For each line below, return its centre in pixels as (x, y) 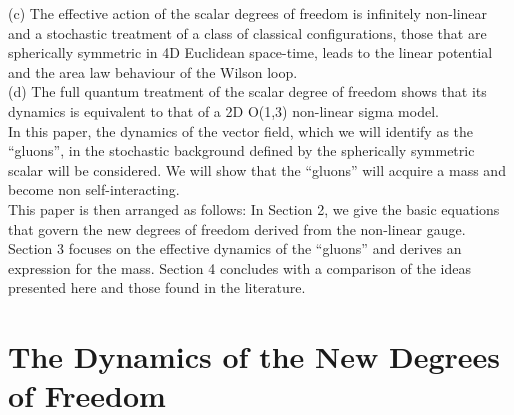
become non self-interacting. (94, 189)
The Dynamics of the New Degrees (254, 356)
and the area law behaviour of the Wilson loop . (153, 71)
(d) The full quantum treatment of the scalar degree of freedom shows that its (247, 91)
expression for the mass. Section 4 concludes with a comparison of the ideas (240, 267)
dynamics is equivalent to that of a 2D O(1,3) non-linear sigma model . (223, 110)
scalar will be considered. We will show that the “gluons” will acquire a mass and (257, 169)
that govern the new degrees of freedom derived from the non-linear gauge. (237, 228)
